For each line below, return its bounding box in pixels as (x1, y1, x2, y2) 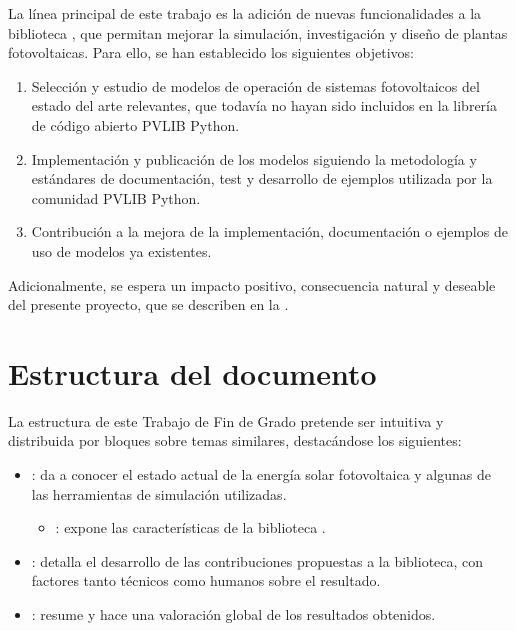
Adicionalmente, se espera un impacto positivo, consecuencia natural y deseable (8, 274, 496, 295)
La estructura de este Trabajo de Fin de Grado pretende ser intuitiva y (8, 410, 444, 431)
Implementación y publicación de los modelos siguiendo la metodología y (31, 148, 477, 169)
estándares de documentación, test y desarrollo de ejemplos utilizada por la (31, 168, 493, 189)
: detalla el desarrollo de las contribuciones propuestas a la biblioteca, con (31, 550, 484, 571)
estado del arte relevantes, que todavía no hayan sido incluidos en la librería (31, 95, 497, 116)
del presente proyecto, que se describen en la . (8, 294, 289, 315)
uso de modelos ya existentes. (31, 240, 212, 261)
